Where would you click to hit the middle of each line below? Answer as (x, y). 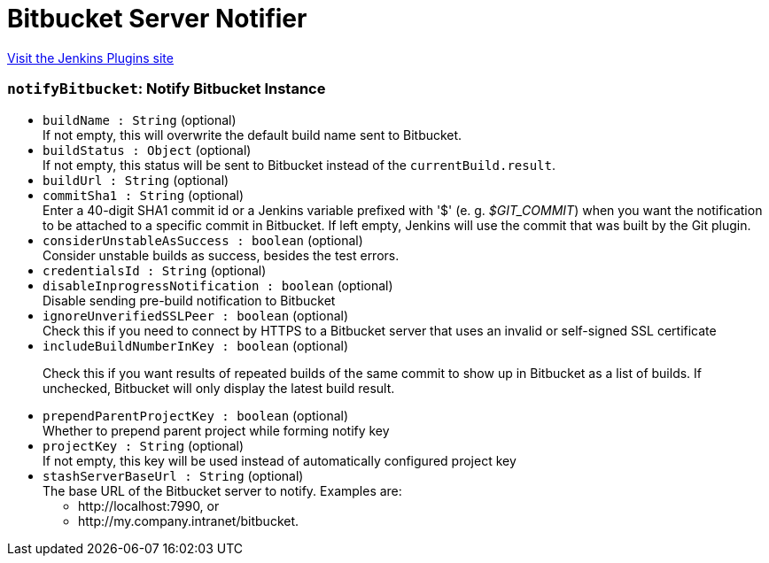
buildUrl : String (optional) (136, 180)
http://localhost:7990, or (149, 505)
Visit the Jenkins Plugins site (90, 58)
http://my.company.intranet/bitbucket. (189, 521)
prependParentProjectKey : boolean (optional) (196, 415)
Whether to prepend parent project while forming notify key (216, 430)
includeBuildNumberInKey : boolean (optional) (196, 345)
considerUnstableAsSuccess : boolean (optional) (203, 240)
